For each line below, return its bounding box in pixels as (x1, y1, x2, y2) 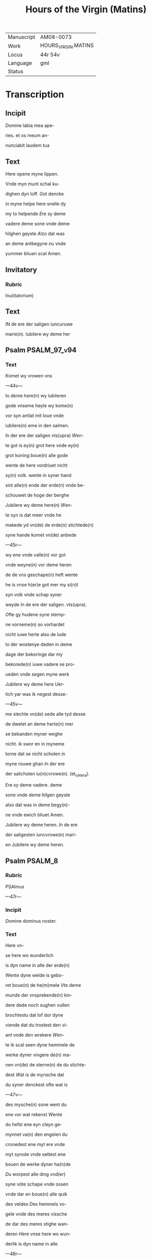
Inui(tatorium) (5, 292, 34, 298)
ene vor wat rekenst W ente (5, 1112, 62, 1118)
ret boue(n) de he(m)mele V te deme (5, 982, 81, 988)
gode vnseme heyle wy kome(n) (5, 403, 73, 409)
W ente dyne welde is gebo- (5, 972, 64, 979)
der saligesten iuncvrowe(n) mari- (5, 832, 77, 838)
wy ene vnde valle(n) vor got (5, 552, 66, 558)
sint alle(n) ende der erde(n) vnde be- (5, 482, 85, 488)
